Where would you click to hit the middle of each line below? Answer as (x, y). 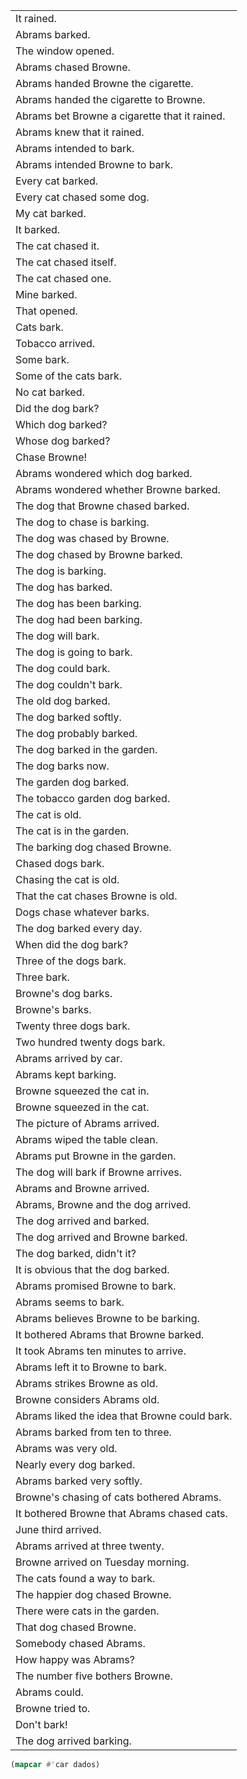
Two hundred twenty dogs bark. (90, 1042)
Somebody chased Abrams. (80, 1643)
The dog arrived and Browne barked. (101, 1237)
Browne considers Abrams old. (87, 1399)
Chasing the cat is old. (67, 879)
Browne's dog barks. (64, 993)
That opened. (46, 311)
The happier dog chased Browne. (93, 1594)
